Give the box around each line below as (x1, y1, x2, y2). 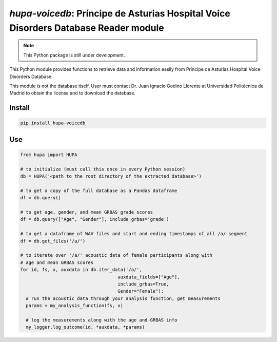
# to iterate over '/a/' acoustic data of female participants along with (20, 252, 213, 258)
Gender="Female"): (117, 288, 164, 294)
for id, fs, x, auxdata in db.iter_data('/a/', (20, 267, 142, 273)
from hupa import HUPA (20, 151, 77, 158)
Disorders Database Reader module (9, 22, 164, 33)
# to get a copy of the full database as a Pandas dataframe (20, 187, 177, 194)
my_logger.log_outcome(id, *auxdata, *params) (26, 324, 145, 330)
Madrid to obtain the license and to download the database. (9, 90, 136, 96)
